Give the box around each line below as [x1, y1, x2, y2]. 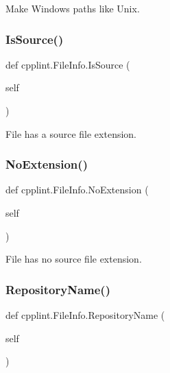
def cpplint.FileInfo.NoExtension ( [5, 182, 149, 197]
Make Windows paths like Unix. [5, 1, 140, 15]
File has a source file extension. [5, 126, 137, 141]
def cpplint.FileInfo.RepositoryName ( [5, 308, 165, 322]
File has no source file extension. [5, 252, 142, 266]
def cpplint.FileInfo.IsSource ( [5, 57, 130, 71]
